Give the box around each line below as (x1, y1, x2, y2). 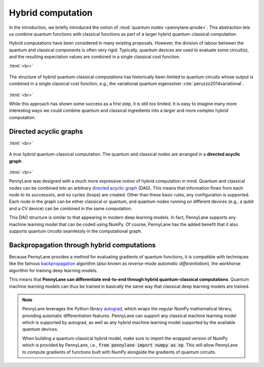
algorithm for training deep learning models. (9, 267, 98, 273)
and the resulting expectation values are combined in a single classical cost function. (9, 54, 180, 60)
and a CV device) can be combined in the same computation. (9, 205, 132, 211)
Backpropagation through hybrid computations (9, 241, 156, 249)
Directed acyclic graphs (9, 127, 83, 135)
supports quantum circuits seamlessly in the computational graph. (9, 228, 142, 234)
